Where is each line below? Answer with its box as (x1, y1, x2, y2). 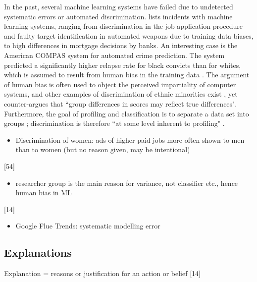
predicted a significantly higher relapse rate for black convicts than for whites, (4, 59, 241, 70)
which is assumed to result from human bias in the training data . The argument (4, 69, 250, 80)
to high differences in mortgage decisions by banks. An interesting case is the (4, 40, 238, 51)
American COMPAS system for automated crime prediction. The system (4, 50, 225, 60)
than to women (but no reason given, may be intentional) (15, 144, 190, 155)
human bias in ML (15, 187, 72, 198)
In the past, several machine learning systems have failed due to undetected (4, 1, 233, 11)
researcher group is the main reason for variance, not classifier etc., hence (15, 177, 238, 188)
